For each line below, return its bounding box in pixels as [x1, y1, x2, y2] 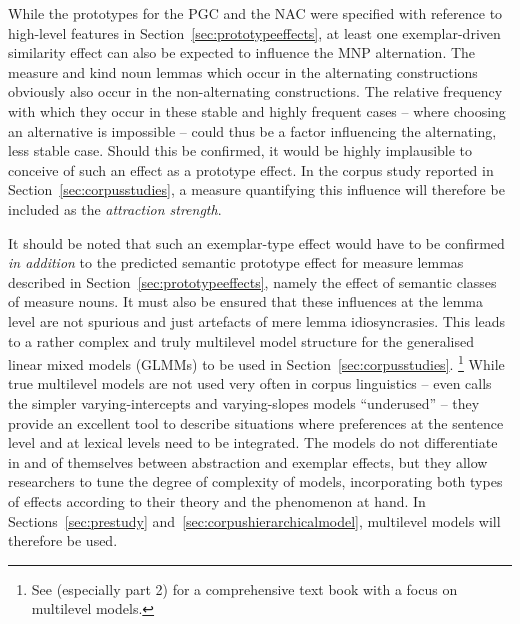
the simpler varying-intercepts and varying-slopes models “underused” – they [8, 392, 480, 413]
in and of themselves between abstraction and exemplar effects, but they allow [8, 451, 488, 472]
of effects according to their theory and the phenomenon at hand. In [8, 490, 426, 511]
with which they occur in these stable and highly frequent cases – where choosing [8, 100, 506, 121]
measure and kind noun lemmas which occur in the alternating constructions [8, 61, 478, 82]
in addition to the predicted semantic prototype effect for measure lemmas [8, 252, 464, 273]
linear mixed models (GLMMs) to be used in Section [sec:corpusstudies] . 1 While [8, 351, 505, 374]
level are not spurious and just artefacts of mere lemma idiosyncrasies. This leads [8, 310, 506, 331]
